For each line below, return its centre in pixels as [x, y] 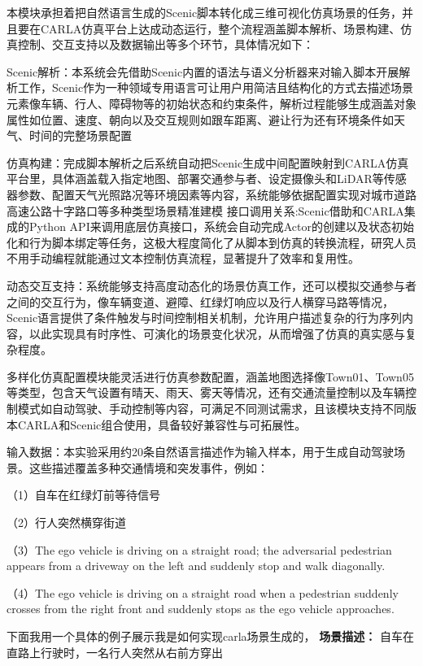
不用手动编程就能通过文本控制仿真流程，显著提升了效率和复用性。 [183, 258]
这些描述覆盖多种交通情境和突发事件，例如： [148, 467]
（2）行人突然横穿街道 [66, 522]
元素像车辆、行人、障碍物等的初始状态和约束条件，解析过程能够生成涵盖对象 [211, 103]
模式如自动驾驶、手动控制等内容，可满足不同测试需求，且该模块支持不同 [211, 409]
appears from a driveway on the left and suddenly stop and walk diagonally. [196, 566]
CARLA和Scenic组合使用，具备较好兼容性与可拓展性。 [162, 424]
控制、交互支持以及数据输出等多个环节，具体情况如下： [166, 44]
